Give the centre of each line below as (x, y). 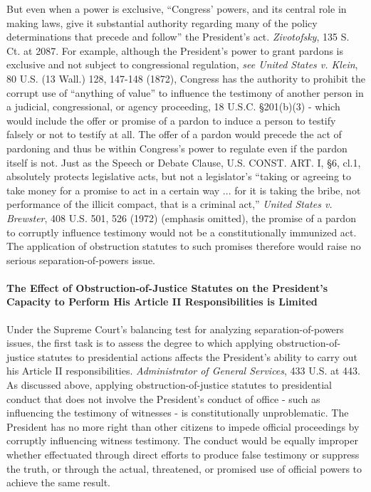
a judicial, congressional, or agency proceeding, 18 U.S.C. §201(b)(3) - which (173, 106)
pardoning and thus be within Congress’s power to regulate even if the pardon (177, 148)
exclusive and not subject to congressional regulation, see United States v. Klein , (182, 64)
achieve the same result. (58, 482)
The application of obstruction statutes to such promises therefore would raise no (184, 246)
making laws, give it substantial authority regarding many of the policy (162, 22)
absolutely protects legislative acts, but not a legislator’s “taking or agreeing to (179, 176)
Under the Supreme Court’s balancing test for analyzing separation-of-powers (175, 329)
